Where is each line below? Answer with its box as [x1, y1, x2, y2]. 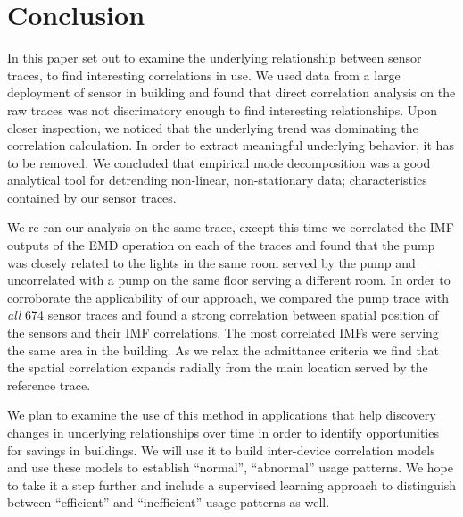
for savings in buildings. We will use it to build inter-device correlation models [7, 440, 435, 459]
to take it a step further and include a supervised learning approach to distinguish [7, 475, 457, 494]
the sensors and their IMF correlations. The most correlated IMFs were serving [7, 323, 439, 342]
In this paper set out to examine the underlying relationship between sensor [7, 48, 422, 67]
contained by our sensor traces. [7, 188, 177, 206]
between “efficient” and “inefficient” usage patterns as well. [7, 493, 330, 512]
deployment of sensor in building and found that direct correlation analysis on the [7, 83, 456, 102]
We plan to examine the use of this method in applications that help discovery [7, 405, 436, 424]
